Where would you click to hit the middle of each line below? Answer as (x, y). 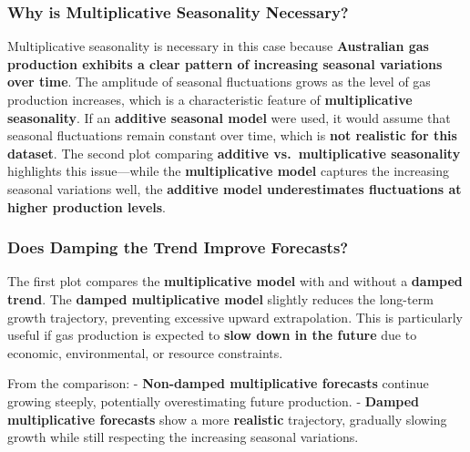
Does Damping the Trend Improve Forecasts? (178, 247)
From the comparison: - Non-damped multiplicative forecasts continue (218, 383)
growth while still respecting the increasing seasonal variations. (183, 437)
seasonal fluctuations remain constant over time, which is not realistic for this (232, 135)
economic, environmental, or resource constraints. (145, 352)
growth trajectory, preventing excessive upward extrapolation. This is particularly (235, 317)
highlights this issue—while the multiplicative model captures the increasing (228, 171)
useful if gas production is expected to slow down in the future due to (212, 335)
